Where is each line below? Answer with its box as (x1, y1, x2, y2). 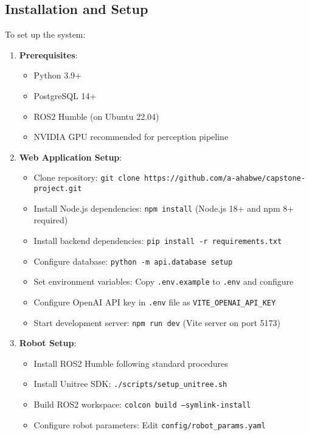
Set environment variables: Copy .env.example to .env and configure (33, 275, 294, 288)
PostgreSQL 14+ (33, 89, 97, 102)
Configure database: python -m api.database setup (33, 254, 233, 267)
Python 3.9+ (33, 69, 82, 82)
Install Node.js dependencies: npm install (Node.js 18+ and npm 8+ (33, 201, 294, 214)
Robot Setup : (19, 336, 77, 349)
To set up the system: (5, 28, 86, 41)
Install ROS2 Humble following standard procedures (33, 357, 228, 369)
